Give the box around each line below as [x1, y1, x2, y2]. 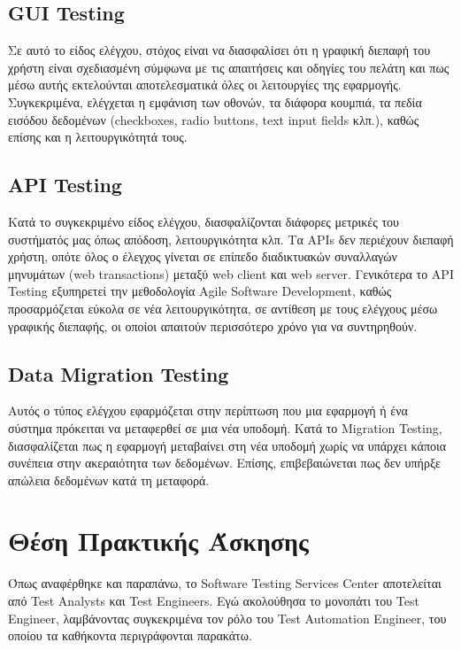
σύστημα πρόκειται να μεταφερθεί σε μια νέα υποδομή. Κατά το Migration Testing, [8, 418, 442, 437]
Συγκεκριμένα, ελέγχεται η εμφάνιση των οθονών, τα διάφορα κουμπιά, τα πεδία [8, 92, 422, 111]
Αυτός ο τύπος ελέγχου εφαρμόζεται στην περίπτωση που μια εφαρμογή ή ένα [8, 401, 408, 420]
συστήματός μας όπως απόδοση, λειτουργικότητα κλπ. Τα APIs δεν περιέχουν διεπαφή [8, 229, 454, 248]
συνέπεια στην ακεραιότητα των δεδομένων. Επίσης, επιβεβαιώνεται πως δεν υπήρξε [8, 453, 442, 472]
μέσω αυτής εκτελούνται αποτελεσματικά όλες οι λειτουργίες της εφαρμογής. [8, 75, 402, 94]
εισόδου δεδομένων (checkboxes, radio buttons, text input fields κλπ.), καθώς [8, 110, 419, 128]
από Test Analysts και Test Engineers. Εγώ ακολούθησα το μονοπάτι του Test [8, 592, 419, 610]
